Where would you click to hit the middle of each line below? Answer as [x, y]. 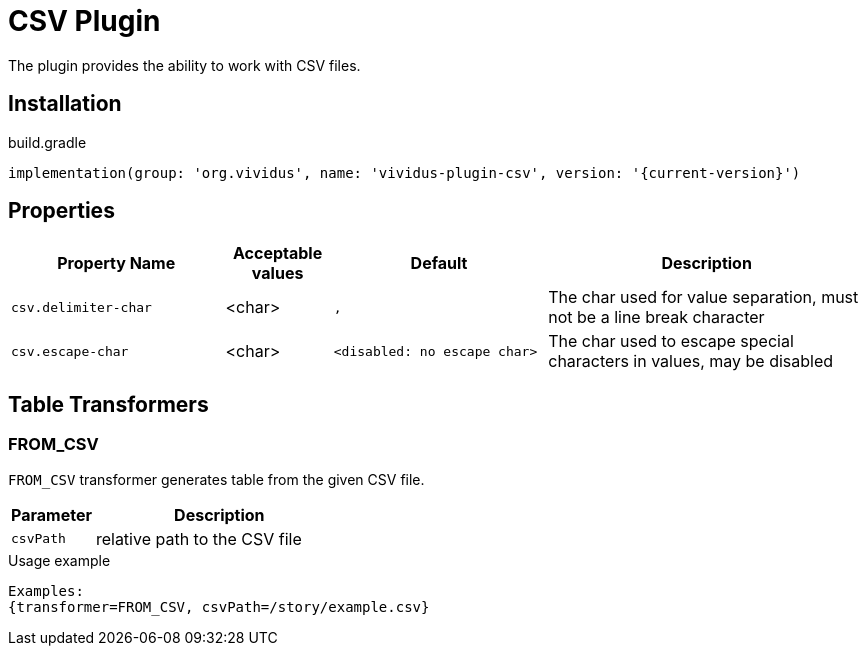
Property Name [116, 263]
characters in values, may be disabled [691, 361]
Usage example [59, 560]
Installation [65, 104]
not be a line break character [656, 317]
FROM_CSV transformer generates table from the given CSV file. [216, 479]
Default [439, 263]
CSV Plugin [84, 21]
